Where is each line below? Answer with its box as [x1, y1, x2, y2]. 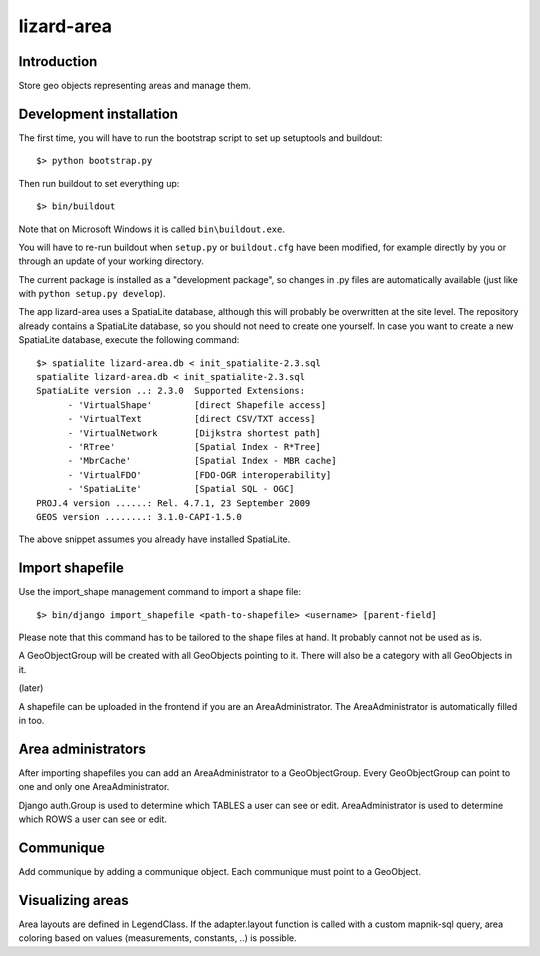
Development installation [18, 105, 179, 122]
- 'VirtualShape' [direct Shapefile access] [67, 399, 327, 410]
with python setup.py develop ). [18, 288, 166, 300]
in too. [18, 714, 45, 726]
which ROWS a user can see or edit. [18, 813, 167, 825]
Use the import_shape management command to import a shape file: [18, 586, 302, 598]
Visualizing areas [18, 891, 129, 909]
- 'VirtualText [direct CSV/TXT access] [67, 413, 316, 425]
